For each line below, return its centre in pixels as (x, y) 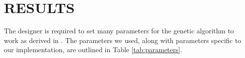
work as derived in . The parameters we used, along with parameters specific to (122, 40)
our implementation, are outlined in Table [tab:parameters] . (93, 50)
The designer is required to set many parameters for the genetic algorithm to (119, 31)
